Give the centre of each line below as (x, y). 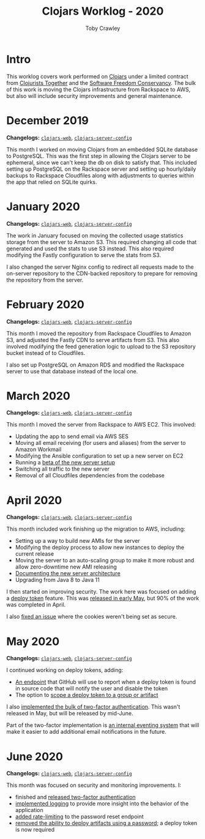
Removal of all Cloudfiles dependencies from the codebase (90, 475)
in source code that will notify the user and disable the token (91, 688)
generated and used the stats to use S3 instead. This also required (90, 248)
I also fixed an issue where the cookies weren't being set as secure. (92, 617)
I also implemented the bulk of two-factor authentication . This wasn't (93, 707)
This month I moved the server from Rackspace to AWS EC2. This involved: (101, 425)
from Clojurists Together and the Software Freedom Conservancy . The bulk (101, 83)
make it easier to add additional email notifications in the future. (87, 732)
